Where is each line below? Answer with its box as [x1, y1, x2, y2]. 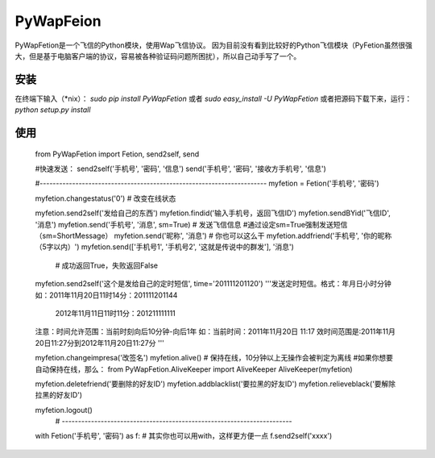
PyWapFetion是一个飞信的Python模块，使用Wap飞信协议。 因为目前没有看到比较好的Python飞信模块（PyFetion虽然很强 [14, 40, 412, 50]
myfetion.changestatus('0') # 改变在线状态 [35, 194, 176, 203]
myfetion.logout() [35, 405, 93, 414]
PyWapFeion [14, 12, 101, 30]
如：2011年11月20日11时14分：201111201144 [35, 290, 178, 300]
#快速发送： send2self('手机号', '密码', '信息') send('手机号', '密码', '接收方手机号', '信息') [35, 164, 326, 173]
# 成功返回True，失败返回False [55, 260, 159, 270]
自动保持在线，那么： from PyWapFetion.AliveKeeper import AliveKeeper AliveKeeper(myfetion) [35, 364, 354, 374]
